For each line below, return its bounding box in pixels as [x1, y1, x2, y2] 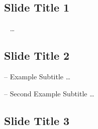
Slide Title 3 [4, 112, 70, 128]
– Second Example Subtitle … [4, 88, 94, 98]
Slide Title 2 [4, 48, 70, 63]
